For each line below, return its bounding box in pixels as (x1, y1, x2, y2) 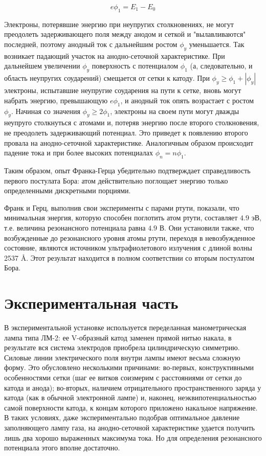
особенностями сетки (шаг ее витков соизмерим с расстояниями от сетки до (4, 372, 242, 382)
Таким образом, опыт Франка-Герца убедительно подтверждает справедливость (4, 165, 251, 175)
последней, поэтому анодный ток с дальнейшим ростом (4, 38, 178, 49)
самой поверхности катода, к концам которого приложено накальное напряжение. (4, 402, 258, 413)
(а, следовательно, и (190, 60, 253, 71)
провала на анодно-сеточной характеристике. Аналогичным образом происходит (4, 137, 254, 148)
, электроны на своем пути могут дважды (110, 105, 239, 116)
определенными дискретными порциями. (4, 185, 131, 196)
